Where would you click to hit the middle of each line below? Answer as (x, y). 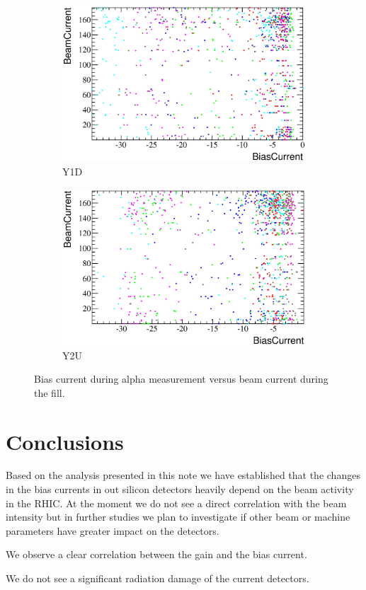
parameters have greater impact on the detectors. (113, 530)
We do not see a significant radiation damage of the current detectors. (158, 578)
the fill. (50, 392)
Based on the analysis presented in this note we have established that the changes (183, 475)
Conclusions (65, 441)
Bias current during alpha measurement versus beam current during (181, 379)
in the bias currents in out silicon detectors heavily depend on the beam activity (180, 489)
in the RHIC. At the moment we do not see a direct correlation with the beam (176, 503)
